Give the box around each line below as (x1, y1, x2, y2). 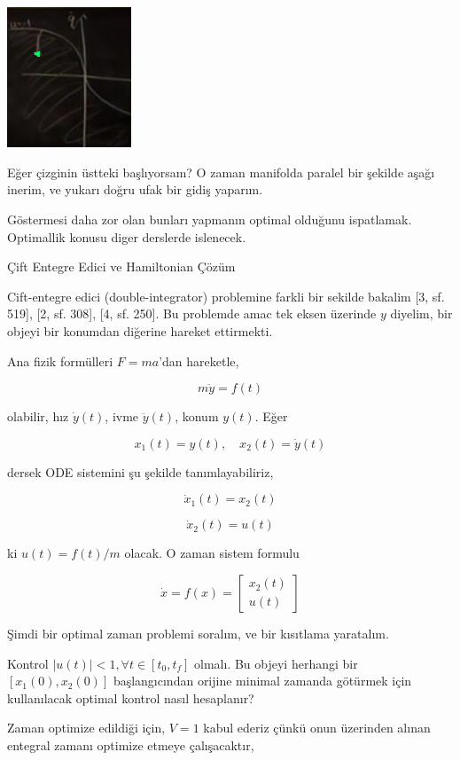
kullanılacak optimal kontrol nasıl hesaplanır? (7, 688, 254, 707)
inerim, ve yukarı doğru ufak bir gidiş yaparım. (7, 180, 263, 199)
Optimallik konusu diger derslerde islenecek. (7, 227, 246, 246)
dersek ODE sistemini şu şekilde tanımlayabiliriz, (7, 462, 274, 481)
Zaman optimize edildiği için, (7, 718, 166, 737)
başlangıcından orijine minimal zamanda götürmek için (113, 671, 412, 690)
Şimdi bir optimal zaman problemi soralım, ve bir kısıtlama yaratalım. (7, 623, 389, 642)
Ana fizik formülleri (7, 351, 113, 370)
